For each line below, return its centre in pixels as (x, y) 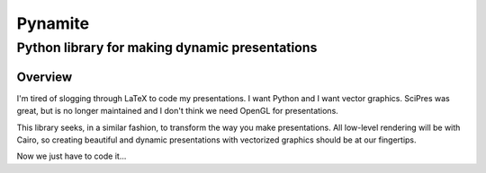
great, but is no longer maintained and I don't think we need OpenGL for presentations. (178, 111)
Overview (45, 77)
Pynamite (53, 23)
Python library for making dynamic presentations (167, 48)
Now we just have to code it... (72, 156)
